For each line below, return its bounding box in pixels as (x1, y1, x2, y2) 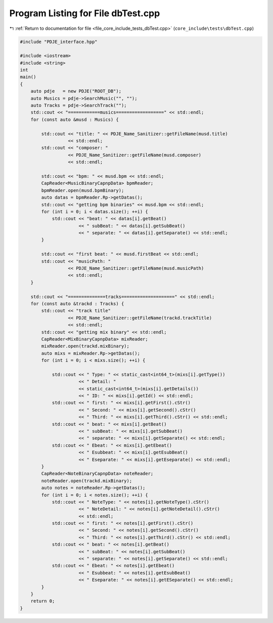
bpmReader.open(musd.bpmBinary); (41, 187, 124, 193)
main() (20, 74, 36, 80)
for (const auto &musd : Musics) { (30, 116, 119, 122)
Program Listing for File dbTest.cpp (9, 8, 160, 19)
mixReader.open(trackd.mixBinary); (41, 343, 130, 349)
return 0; (30, 598, 55, 604)
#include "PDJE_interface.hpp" (20, 38, 98, 45)
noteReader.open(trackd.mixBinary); (41, 478, 132, 483)
